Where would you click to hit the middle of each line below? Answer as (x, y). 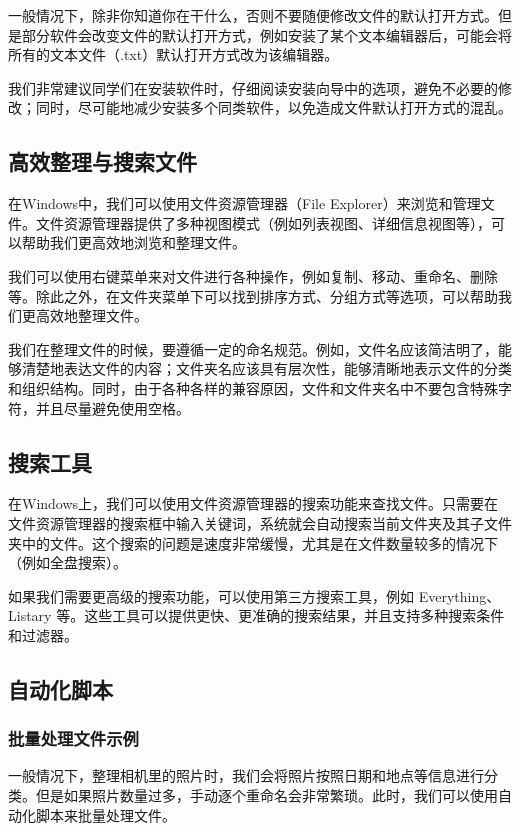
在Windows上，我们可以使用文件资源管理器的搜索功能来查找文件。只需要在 (253, 503)
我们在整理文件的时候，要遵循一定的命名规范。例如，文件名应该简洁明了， (253, 348)
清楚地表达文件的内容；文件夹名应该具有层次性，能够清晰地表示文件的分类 (266, 368)
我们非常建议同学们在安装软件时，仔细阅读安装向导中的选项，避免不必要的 (253, 87)
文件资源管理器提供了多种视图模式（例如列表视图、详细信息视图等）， (263, 222)
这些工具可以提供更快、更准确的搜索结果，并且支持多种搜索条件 (294, 615)
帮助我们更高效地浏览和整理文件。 (133, 242)
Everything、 (459, 595)
